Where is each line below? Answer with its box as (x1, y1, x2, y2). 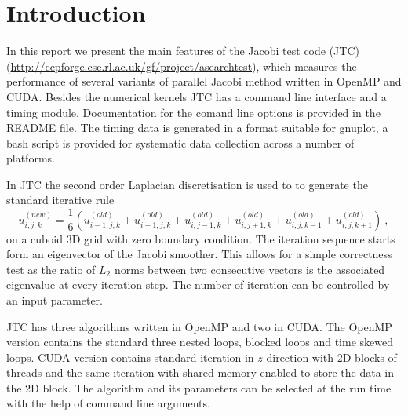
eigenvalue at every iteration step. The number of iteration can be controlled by (6, 276, 390, 293)
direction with (266, 348, 334, 365)
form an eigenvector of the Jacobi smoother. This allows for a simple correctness (6, 246, 392, 262)
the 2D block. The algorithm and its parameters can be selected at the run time (6, 379, 392, 396)
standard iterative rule (6, 192, 115, 208)
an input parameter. (6, 291, 103, 308)
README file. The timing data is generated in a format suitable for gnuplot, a (6, 119, 388, 136)
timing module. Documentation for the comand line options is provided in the (6, 104, 381, 120)
